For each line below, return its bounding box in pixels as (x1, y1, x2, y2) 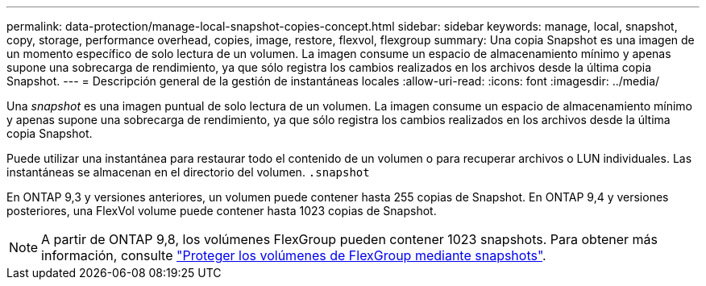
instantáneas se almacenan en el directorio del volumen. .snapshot (6, 165, 370, 179)
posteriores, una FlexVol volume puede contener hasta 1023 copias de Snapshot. (6, 204, 437, 218)
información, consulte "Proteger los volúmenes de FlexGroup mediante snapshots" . (41, 247, 546, 263)
